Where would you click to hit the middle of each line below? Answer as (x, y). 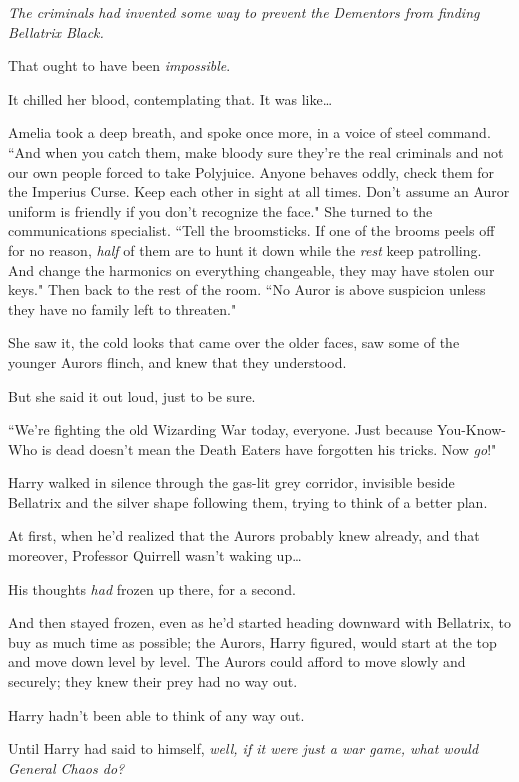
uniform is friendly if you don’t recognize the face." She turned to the (220, 210)
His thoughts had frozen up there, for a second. (152, 588)
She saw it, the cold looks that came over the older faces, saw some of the (234, 342)
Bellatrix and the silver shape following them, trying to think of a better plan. (248, 501)
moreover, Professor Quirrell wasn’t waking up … (155, 555)
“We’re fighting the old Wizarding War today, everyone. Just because (220, 429)
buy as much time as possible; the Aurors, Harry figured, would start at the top (252, 641)
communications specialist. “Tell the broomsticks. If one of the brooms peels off (251, 230)
